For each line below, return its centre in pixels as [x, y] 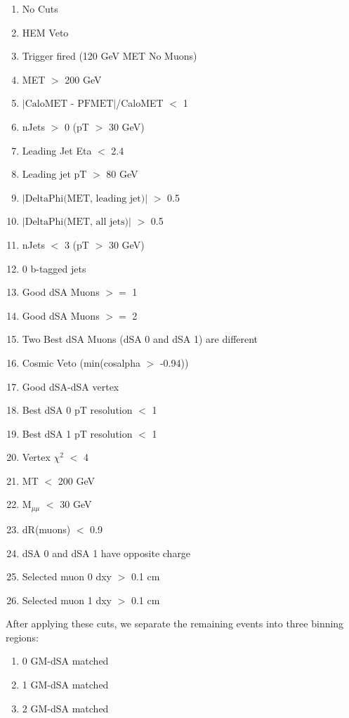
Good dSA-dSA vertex [71, 386]
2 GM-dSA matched [65, 708]
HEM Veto [45, 32]
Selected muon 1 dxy [67, 600]
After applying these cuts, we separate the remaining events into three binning [175, 624]
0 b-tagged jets [54, 268]
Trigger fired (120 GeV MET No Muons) [110, 56]
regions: [22, 637]
